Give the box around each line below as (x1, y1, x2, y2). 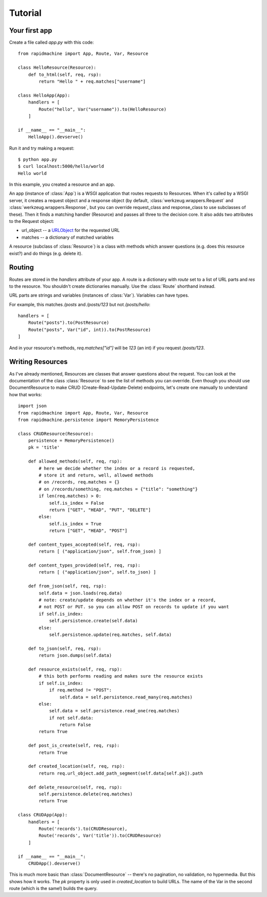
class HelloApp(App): (18, 92, 70, 98)
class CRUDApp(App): (18, 812, 68, 818)
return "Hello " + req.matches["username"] (39, 79, 146, 84)
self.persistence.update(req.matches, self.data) (49, 632, 172, 637)
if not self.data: (49, 715, 94, 721)
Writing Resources (9, 358, 68, 366)
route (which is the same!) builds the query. (9, 886, 98, 892)
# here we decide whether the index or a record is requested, (39, 466, 195, 471)
